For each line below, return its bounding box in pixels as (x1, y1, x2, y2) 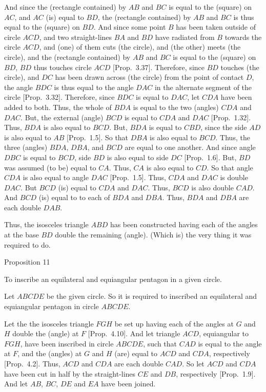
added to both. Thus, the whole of (4, 101, 112, 112)
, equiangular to (199, 328, 249, 339)
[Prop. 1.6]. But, (184, 151, 237, 162)
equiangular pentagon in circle (4, 301, 99, 312)
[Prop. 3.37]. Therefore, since (113, 61, 204, 72)
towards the (224, 31, 262, 42)
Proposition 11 (4, 256, 50, 267)
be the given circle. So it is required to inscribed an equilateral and (46, 291, 257, 301)
